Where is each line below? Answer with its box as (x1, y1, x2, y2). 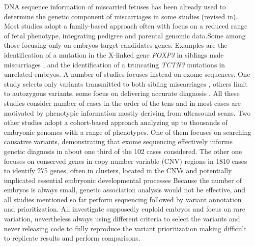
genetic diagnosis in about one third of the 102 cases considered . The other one (4, 146, 242, 156)
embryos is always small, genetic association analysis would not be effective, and (4, 184, 245, 195)
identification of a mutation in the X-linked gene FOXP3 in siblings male (4, 49, 224, 60)
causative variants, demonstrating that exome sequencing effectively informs (4, 136, 233, 147)
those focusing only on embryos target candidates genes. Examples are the (4, 40, 227, 50)
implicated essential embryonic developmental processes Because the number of (4, 175, 242, 185)
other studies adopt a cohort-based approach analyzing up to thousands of (4, 117, 228, 127)
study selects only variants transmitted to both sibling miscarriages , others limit (4, 78, 248, 89)
